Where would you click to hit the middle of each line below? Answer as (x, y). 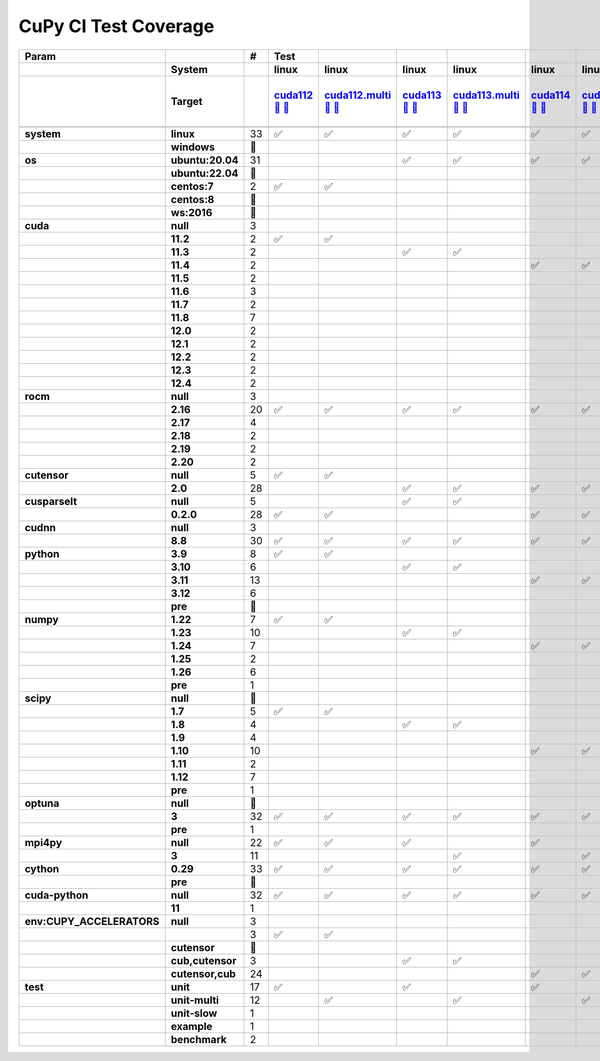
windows (192, 147)
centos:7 (192, 186)
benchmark (198, 1039)
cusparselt (51, 501)
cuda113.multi (486, 95)
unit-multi (195, 1000)
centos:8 (192, 199)
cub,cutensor (203, 960)
